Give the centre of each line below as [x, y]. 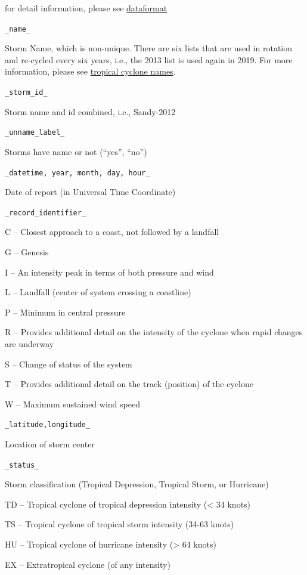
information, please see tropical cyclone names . [90, 71]
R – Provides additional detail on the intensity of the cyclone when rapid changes [154, 332]
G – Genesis [27, 252]
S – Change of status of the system [69, 364]
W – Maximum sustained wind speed [72, 404]
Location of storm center [50, 444]
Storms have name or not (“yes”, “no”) [76, 151]
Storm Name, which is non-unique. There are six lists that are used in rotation [149, 48]
